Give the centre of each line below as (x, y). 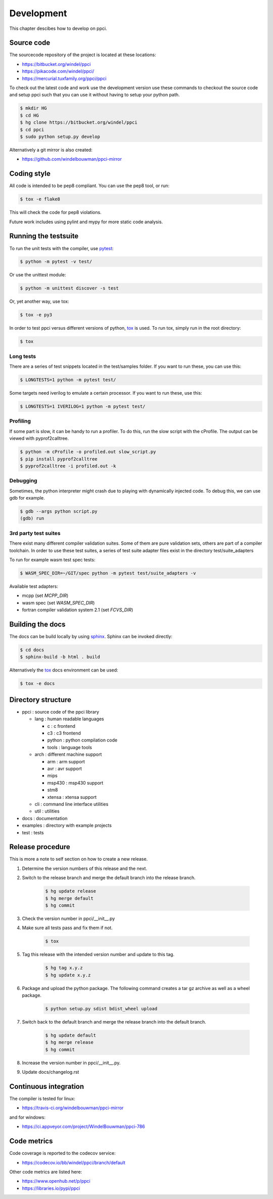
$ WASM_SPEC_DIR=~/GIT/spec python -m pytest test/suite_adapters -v (108, 573)
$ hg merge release (69, 1043)
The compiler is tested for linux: (42, 1099)
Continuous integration (47, 1086)
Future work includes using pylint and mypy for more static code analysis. (86, 222)
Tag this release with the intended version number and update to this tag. (98, 955)
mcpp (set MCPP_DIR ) (45, 595)
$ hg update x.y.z (68, 975)
